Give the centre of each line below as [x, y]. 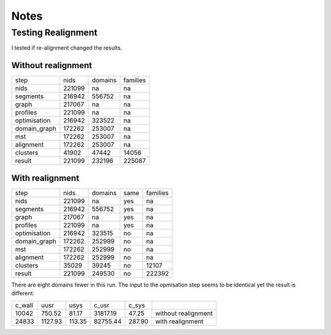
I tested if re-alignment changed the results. [67, 48]
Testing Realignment [54, 33]
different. [23, 293]
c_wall [24, 305]
